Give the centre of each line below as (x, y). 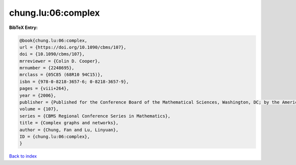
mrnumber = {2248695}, (47, 68)
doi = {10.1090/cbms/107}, (52, 54)
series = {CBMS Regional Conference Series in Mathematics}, (95, 116)
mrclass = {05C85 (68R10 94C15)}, (61, 75)
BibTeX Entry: (23, 27)
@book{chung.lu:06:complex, (53, 40)
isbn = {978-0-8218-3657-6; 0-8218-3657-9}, (74, 82)
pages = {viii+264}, (44, 89)
